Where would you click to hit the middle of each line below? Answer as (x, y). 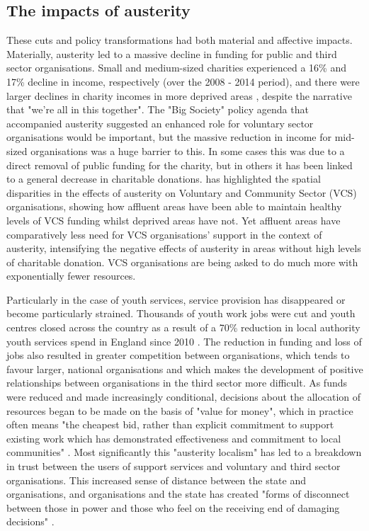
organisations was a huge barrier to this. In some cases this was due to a (188, 150)
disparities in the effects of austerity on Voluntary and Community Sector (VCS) (182, 192)
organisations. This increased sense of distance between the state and (156, 480)
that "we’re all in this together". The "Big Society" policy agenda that (158, 109)
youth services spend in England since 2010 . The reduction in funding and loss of (184, 341)
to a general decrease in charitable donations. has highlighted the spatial (164, 179)
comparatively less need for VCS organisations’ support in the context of (164, 234)
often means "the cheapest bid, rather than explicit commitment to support (170, 424)
